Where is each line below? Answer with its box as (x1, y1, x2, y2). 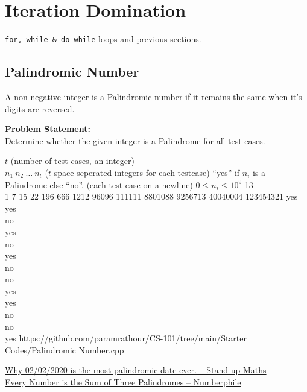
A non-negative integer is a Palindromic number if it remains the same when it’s (5, 90, 302, 103)
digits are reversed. (5, 102, 75, 115)
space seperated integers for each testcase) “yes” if (54, 166, 240, 179)
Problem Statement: (5, 122, 90, 135)
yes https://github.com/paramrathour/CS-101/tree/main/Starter (5, 332, 247, 344)
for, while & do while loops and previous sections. (5, 33, 201, 45)
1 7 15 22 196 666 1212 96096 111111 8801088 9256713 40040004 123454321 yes (5, 190, 298, 203)
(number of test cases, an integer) (10, 154, 135, 167)
